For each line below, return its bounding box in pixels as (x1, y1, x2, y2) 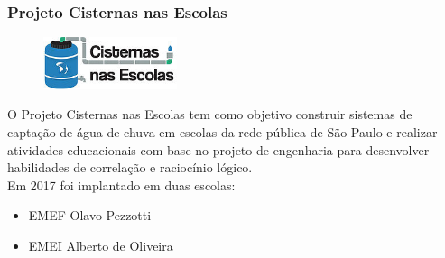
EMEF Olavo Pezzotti (28, 206, 152, 225)
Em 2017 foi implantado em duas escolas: (7, 175, 236, 194)
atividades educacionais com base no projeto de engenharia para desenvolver (7, 140, 430, 159)
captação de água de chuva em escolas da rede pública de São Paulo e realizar (7, 122, 438, 141)
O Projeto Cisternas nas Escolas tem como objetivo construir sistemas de (7, 105, 413, 124)
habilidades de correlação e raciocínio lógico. (7, 158, 253, 177)
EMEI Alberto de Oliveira (28, 235, 173, 254)
